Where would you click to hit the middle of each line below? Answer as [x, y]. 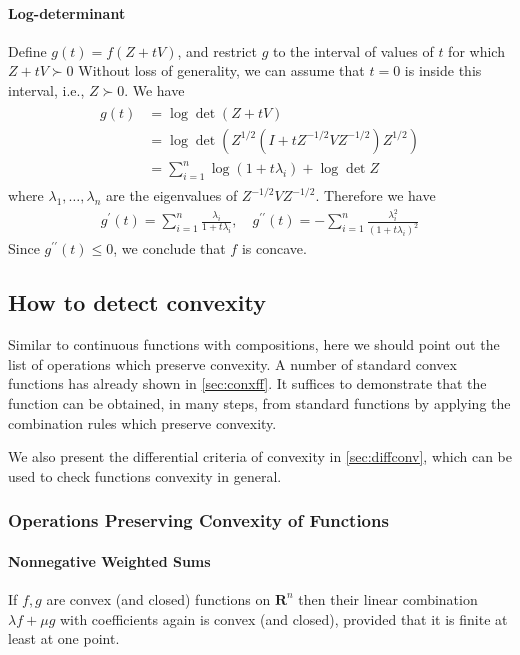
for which [476, 50]
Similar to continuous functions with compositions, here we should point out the [254, 344]
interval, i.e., [46, 89]
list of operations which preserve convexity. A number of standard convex [232, 363]
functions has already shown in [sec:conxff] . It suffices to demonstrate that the [247, 383]
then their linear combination [388, 598]
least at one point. [64, 638]
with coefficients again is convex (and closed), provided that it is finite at [283, 618]
